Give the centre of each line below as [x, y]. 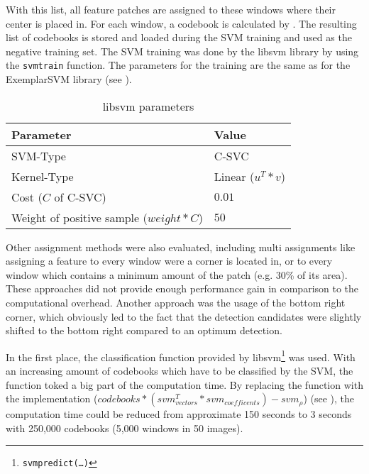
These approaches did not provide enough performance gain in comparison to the [182, 288]
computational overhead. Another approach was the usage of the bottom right [176, 302]
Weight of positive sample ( [79, 217]
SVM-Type [39, 155]
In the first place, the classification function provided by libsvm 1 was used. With [181, 355]
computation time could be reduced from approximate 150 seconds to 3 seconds [179, 414]
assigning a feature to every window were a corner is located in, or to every [169, 261]
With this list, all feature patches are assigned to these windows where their [171, 9]
